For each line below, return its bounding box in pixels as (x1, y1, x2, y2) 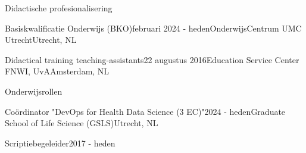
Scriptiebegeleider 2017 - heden (5, 136, 115, 149)
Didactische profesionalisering (5, 2, 113, 14)
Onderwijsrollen (5, 85, 63, 97)
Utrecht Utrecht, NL (5, 33, 77, 46)
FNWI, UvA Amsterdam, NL (5, 65, 110, 77)
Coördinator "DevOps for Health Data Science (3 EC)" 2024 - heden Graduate (5, 105, 286, 117)
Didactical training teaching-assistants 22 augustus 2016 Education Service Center (5, 53, 299, 65)
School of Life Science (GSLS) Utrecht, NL (5, 117, 158, 129)
